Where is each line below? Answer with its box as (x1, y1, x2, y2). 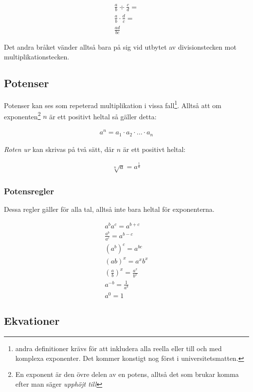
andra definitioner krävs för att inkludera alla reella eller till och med (15, 343, 222, 354)
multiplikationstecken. (4, 51, 70, 61)
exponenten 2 (4, 110, 41, 121)
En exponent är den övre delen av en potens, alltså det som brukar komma (15, 369, 239, 379)
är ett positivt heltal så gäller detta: (49, 111, 157, 121)
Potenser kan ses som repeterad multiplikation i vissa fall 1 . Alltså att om (4, 98, 221, 110)
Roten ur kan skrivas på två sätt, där (4, 144, 115, 154)
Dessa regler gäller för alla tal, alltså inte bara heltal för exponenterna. (4, 204, 215, 214)
